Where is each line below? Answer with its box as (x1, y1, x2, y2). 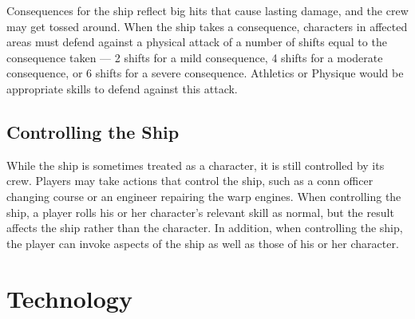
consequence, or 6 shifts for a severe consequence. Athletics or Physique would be (6, 65, 404, 81)
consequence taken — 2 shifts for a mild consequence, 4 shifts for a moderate (6, 49, 383, 65)
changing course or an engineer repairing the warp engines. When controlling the (6, 187, 401, 204)
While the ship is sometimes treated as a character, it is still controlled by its (6, 156, 385, 173)
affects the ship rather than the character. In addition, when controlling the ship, (6, 219, 403, 236)
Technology (6, 282, 132, 314)
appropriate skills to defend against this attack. (6, 80, 238, 96)
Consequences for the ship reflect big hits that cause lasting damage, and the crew (6, 2, 409, 18)
